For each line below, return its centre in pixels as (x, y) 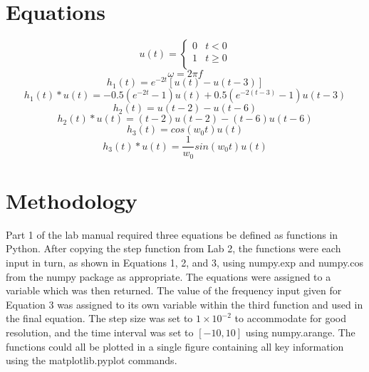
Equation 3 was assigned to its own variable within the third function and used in (184, 304)
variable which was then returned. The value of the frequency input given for (174, 290)
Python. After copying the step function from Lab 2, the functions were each (173, 248)
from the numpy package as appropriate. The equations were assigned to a (168, 276)
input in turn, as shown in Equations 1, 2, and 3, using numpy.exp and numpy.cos (184, 263)
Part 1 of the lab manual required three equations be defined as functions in (172, 234)
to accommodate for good (290, 318)
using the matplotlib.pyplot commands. (92, 360)
